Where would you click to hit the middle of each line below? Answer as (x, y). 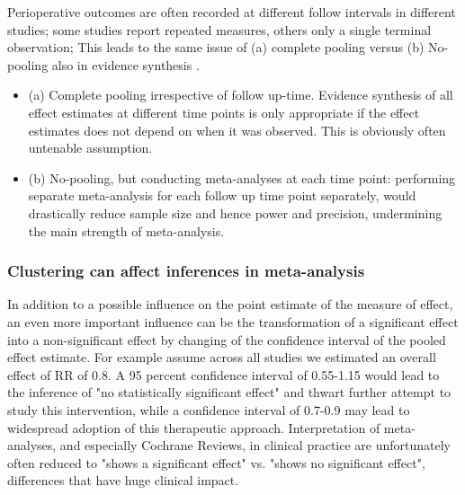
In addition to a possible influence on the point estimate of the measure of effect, (230, 304)
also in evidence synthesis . (125, 64)
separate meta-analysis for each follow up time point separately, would (222, 195)
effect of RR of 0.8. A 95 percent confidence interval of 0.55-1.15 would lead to (224, 374)
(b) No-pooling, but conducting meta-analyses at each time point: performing (242, 177)
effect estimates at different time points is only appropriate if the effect (224, 112)
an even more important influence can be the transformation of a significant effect (233, 321)
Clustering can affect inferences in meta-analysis (186, 271)
